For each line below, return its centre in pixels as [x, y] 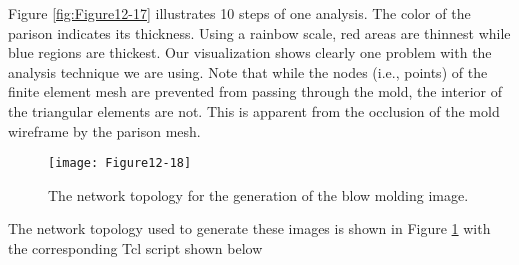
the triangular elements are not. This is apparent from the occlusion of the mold [254, 110]
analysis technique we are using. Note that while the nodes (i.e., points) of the [248, 71]
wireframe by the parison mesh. [104, 130]
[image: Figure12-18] [120, 163]
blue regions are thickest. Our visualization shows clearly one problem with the [250, 52]
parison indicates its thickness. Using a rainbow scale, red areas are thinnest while [259, 32]
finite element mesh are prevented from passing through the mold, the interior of [255, 91]
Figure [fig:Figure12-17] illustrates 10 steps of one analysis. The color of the [239, 13]
